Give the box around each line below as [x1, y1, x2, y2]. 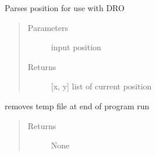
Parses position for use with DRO [5, 2, 125, 13]
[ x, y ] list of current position [51, 80, 152, 92]
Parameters [27, 21, 68, 33]
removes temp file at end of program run [5, 99, 150, 112]
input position [51, 41, 101, 53]
